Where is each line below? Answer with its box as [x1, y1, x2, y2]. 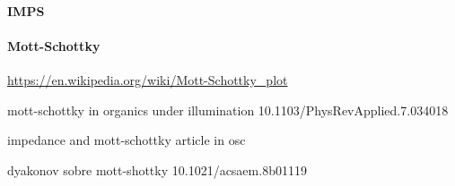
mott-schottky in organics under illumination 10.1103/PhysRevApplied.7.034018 [7, 100, 449, 119]
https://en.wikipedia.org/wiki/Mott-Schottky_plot [7, 70, 288, 89]
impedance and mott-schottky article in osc [7, 131, 246, 149]
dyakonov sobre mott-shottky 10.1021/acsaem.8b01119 [7, 160, 307, 179]
